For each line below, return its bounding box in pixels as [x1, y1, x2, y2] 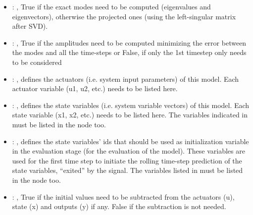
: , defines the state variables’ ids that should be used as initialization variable [12, 136, 249, 146]
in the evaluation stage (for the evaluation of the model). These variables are [12, 146, 245, 156]
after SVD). [12, 21, 48, 31]
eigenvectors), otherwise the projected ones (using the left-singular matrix [12, 11, 236, 21]
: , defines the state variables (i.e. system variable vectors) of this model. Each [12, 100, 250, 110]
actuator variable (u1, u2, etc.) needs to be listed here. [12, 83, 178, 94]
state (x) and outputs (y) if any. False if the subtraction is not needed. [12, 201, 226, 212]
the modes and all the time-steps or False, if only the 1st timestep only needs [12, 47, 247, 57]
